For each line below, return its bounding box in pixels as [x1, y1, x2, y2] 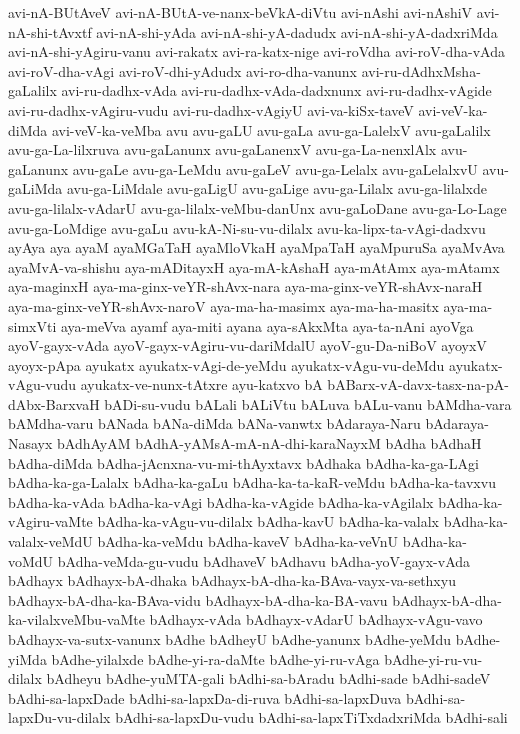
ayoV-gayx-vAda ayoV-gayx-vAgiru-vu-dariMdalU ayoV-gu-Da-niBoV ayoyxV [8, 335, 487, 356]
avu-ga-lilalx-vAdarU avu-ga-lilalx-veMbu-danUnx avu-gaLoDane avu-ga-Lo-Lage [8, 197, 507, 218]
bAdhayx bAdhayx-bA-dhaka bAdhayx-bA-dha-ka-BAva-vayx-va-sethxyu [8, 570, 456, 591]
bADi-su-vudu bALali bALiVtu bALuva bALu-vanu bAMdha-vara [104, 393, 512, 414]
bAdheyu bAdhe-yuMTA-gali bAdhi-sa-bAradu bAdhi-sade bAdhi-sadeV [46, 668, 491, 689]
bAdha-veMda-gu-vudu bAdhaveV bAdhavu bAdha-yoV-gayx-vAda [57, 550, 471, 571]
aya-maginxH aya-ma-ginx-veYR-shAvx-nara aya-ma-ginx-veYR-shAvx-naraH [8, 276, 483, 297]
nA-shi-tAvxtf [8, 21, 92, 42]
